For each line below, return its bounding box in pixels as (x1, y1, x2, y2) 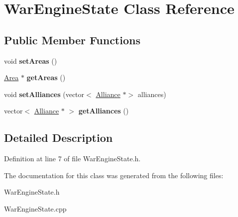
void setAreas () (4, 55, 57, 66)
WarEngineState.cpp (4, 203, 67, 214)
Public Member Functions (4, 32, 140, 47)
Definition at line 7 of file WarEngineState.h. (4, 153, 141, 164)
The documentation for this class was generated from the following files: (4, 170, 224, 180)
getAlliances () (78, 106, 129, 116)
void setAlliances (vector (4, 89, 85, 99)
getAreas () (26, 72, 66, 83)
